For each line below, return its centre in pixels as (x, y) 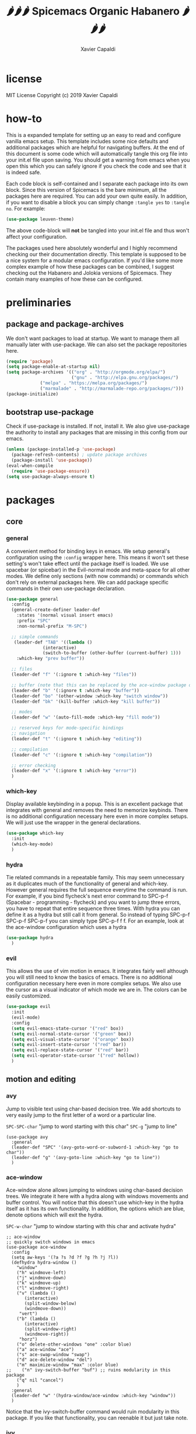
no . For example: (26, 208)
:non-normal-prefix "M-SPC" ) (52, 626)
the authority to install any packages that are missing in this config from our (97, 432)
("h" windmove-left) (41, 1273)
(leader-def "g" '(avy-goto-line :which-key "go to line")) (86, 1157)
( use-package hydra (30, 938)
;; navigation (28, 734)
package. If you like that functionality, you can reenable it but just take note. (97, 1418)
